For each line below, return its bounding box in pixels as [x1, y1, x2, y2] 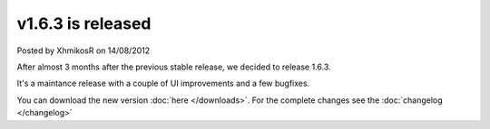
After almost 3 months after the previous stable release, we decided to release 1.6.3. [16, 61, 331, 72]
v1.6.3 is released [16, 14, 152, 33]
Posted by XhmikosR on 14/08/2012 [16, 45, 150, 56]
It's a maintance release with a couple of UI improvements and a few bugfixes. [16, 78, 310, 89]
